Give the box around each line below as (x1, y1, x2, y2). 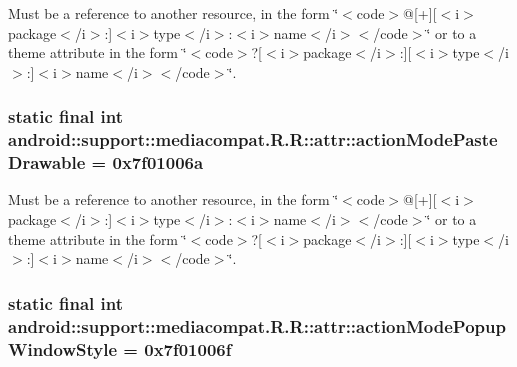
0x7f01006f (144, 336, 232, 361)
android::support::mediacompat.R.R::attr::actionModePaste (8, 127, 498, 152)
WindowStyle (8, 336, 118, 361)
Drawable (8, 150, 86, 175)
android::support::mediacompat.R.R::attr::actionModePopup (8, 313, 506, 338)
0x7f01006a (112, 150, 204, 175)
